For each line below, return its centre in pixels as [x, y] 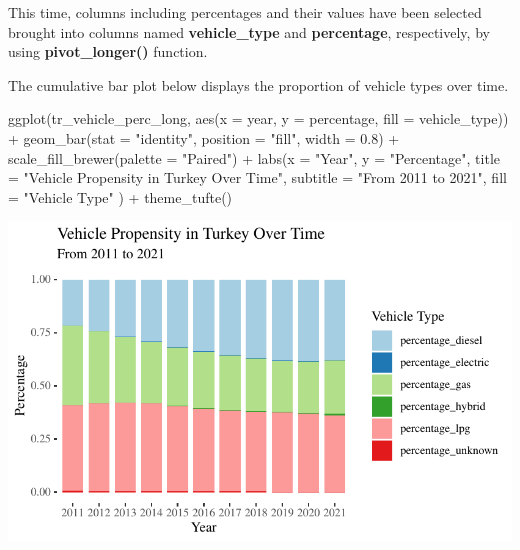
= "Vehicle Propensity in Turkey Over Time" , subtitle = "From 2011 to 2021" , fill [257, 177]
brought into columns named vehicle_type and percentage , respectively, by [249, 31]
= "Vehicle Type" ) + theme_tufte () [120, 196]
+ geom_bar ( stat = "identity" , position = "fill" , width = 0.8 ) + [204, 137]
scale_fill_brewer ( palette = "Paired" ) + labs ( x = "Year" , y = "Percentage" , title [254, 157]
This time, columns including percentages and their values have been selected [245, 12]
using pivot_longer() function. [108, 51]
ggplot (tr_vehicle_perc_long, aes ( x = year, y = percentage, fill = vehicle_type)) [258, 118]
